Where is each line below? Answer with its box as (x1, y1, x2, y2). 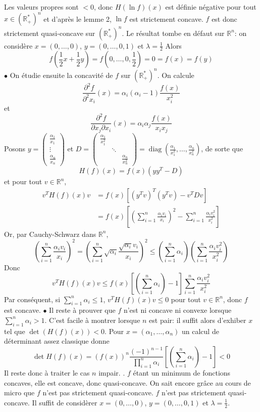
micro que (4, 387, 35, 398)
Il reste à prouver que (49, 305, 116, 315)
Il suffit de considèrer (32, 397, 97, 407)
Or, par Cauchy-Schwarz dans (4, 228, 96, 239)
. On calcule (157, 69, 194, 80)
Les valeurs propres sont (4, 2, 79, 12)
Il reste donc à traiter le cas (4, 367, 90, 378)
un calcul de (182, 325, 219, 336)
